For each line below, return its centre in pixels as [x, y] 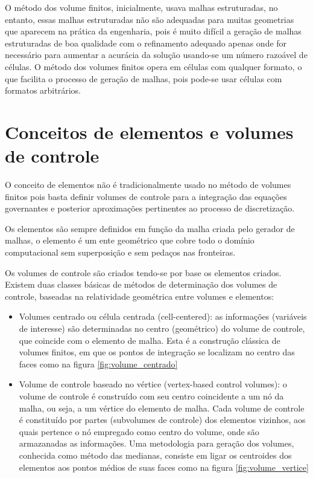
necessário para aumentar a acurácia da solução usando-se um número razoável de [156, 55]
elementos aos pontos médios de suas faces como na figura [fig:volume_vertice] [164, 467]
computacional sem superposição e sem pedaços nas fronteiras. [120, 252]
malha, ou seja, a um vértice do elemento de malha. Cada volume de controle [162, 408]
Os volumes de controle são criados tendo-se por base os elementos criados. [143, 272]
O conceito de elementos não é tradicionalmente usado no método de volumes [148, 185]
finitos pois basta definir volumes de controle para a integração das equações [146, 196]
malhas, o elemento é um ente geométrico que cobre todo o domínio [130, 240]
